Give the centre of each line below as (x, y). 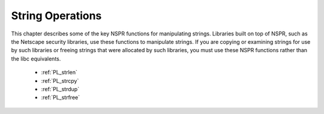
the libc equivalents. (36, 58)
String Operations (56, 16)
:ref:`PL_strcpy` (60, 80)
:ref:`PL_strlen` (59, 73)
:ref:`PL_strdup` (60, 89)
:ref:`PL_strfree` (61, 97)
